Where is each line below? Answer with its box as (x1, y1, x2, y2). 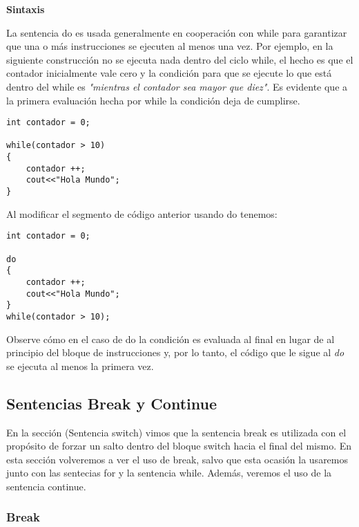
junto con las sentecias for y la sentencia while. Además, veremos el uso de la (6, 465, 332, 480)
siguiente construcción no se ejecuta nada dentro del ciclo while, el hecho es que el (6, 52, 353, 66)
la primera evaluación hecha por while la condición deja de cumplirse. (6, 93, 300, 107)
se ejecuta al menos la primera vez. (6, 358, 154, 373)
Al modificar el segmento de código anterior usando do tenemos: (6, 206, 278, 221)
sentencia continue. (6, 479, 86, 493)
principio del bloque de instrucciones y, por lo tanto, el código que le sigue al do (6, 345, 345, 360)
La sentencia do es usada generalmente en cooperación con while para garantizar (6, 25, 347, 39)
